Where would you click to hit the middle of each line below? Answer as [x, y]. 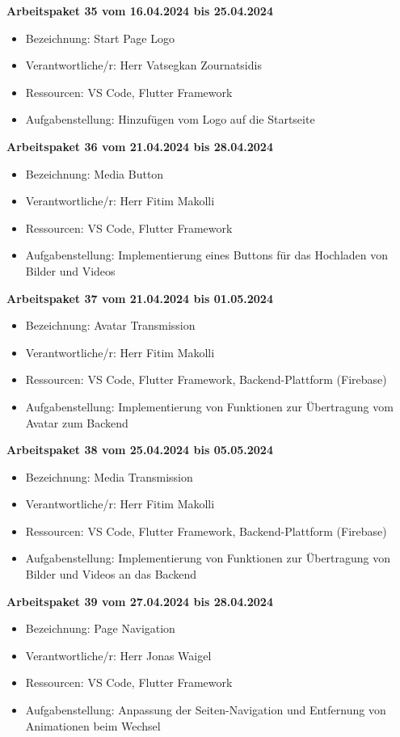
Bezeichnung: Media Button [95, 173]
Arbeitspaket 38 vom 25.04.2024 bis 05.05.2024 [140, 450]
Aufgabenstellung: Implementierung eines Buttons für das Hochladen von [207, 255]
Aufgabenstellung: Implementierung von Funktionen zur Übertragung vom [209, 406]
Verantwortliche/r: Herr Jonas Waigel [118, 655]
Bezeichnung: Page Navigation [100, 628]
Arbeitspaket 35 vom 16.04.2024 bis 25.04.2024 [140, 11]
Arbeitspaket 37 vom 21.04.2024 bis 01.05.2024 [140, 298]
